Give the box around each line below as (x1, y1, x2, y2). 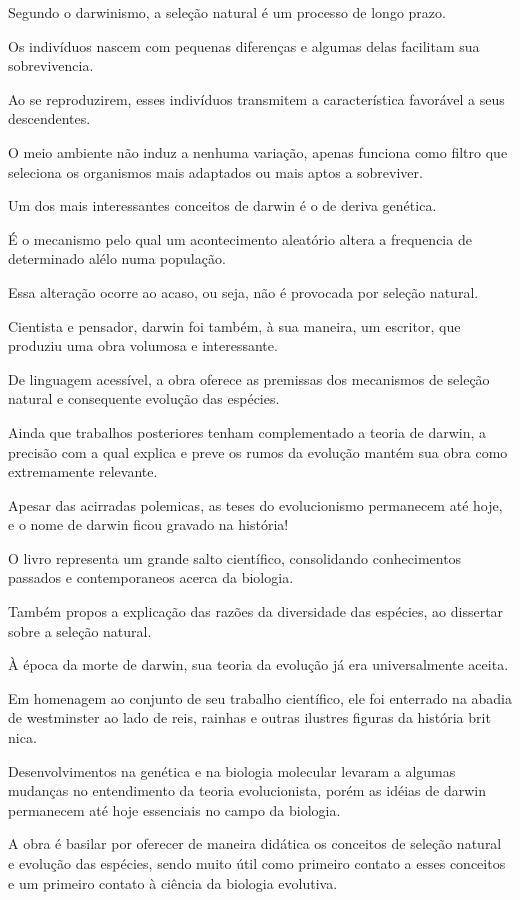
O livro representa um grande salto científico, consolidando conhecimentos (8, 547, 462, 568)
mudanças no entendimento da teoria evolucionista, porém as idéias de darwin (8, 780, 486, 801)
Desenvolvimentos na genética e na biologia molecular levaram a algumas (8, 760, 456, 781)
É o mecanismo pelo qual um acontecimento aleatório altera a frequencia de (8, 228, 472, 249)
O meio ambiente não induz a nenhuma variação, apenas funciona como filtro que (8, 141, 508, 162)
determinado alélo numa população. (8, 248, 226, 269)
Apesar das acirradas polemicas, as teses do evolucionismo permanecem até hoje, (8, 494, 503, 515)
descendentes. (8, 108, 91, 129)
